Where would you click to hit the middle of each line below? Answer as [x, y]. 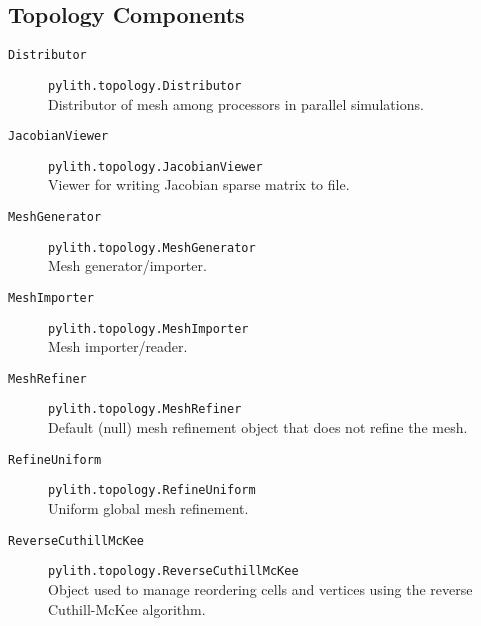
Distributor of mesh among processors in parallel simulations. [236, 103]
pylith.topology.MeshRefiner [145, 409]
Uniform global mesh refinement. [148, 508]
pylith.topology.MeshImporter [148, 328]
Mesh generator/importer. [127, 265]
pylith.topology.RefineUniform [152, 490]
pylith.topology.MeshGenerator [152, 247]
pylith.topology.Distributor [145, 85]
